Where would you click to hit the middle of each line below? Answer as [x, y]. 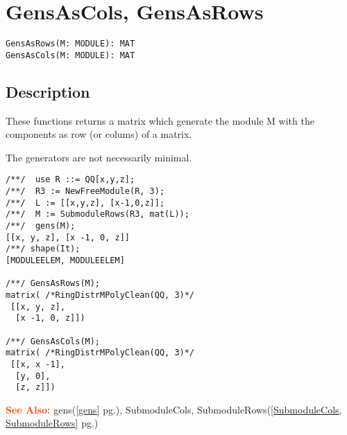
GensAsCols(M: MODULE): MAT [70, 55]
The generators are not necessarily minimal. [99, 157]
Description [48, 91]
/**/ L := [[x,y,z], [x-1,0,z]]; [85, 203]
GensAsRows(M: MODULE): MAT [70, 44]
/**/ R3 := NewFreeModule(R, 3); [85, 192]
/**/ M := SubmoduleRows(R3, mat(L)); [98, 214]
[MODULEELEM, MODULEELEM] [65, 261]
